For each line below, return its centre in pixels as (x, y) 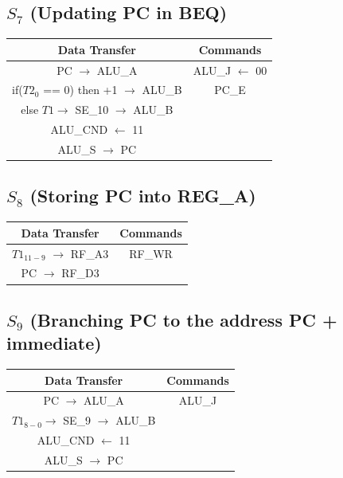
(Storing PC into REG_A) (143, 196)
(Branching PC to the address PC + (183, 319)
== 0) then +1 (80, 90)
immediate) (54, 343)
